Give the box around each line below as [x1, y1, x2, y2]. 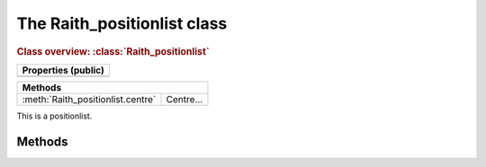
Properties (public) [22, 64, 105, 76]
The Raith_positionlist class [16, 13, 228, 33]
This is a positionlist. [16, 110, 93, 121]
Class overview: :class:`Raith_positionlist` [16, 45, 211, 57]
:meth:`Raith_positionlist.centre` [22, 92, 157, 105]
